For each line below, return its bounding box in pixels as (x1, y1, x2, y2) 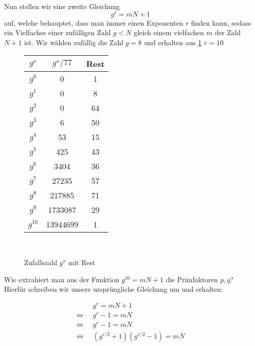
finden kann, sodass (191, 17, 251, 28)
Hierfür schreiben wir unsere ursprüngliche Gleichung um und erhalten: (4, 284, 223, 294)
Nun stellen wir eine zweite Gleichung (4, 1, 120, 11)
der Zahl (214, 27, 241, 38)
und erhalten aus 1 (144, 37, 202, 47)
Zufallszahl (24, 257, 57, 268)
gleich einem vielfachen (134, 27, 204, 38)
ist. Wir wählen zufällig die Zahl (24, 37, 123, 47)
